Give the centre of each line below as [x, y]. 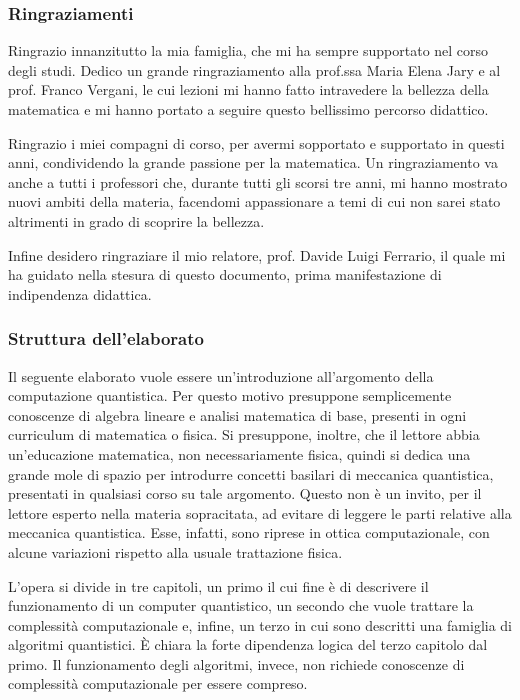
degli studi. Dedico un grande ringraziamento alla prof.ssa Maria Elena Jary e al [254, 69]
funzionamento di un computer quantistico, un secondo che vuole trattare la [241, 605]
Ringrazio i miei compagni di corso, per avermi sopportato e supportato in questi [256, 142]
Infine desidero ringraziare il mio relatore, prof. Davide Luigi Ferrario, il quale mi [257, 254]
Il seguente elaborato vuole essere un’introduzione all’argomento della [221, 375]
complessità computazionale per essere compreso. [158, 683]
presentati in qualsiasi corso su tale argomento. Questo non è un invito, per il [245, 493]
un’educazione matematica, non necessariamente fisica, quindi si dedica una [239, 453]
